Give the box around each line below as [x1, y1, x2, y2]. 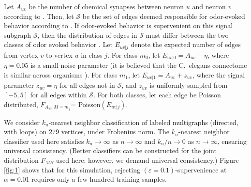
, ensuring [217, 136, 247, 146]
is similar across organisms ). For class [4, 69, 118, 79]
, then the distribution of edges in [37, 30, 137, 40]
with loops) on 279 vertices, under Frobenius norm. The [4, 126, 170, 137]
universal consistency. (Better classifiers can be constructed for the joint [4, 145, 217, 156]
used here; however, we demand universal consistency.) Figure [56, 155, 239, 165]
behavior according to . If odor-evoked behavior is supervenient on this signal [4, 20, 233, 31]
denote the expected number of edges [131, 39, 241, 49]
